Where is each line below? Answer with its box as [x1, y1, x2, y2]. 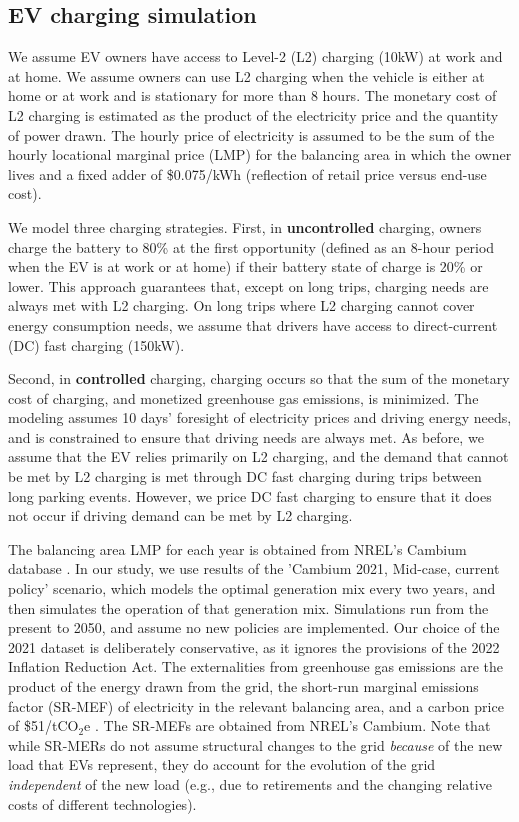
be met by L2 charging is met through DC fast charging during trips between [8, 466, 482, 487]
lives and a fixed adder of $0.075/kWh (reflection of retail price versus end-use [8, 163, 487, 184]
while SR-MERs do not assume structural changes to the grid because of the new [8, 734, 503, 755]
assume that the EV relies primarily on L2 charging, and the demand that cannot [8, 446, 509, 467]
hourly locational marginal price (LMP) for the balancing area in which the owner [8, 144, 512, 165]
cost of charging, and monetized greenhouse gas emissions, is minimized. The [8, 387, 479, 408]
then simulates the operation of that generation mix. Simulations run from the [8, 597, 489, 618]
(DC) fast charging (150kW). [8, 334, 185, 355]
